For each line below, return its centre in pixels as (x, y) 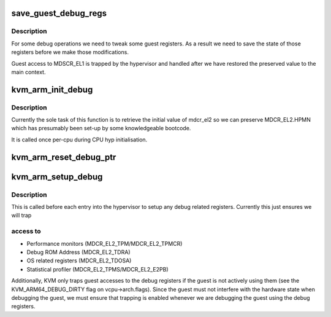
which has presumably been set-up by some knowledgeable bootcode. (101, 128)
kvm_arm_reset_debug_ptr (64, 157)
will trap (21, 216)
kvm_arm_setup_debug (57, 177)
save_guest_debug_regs (59, 13)
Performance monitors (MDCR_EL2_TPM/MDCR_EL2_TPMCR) (105, 243)
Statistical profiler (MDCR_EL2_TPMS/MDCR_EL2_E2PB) (97, 269)
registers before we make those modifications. (70, 52)
